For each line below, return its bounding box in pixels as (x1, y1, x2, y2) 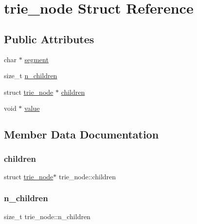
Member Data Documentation (4, 127, 159, 142)
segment (24, 54, 49, 64)
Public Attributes (4, 31, 94, 46)
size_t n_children (4, 70, 57, 81)
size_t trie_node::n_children (4, 211, 90, 221)
